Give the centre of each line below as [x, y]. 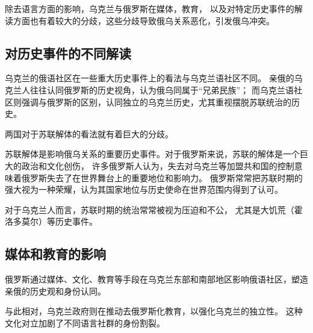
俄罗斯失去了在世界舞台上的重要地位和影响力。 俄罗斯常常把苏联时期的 [162, 177]
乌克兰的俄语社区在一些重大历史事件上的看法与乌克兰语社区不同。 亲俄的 [150, 78]
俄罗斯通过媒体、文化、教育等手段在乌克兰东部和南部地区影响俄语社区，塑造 [156, 279]
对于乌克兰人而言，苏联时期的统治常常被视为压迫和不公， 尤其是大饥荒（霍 [154, 209]
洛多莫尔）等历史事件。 [51, 221]
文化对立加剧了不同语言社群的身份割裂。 [85, 322]
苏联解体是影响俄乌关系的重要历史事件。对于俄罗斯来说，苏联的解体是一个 [152, 154]
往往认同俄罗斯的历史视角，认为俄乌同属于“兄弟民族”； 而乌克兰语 [162, 89]
